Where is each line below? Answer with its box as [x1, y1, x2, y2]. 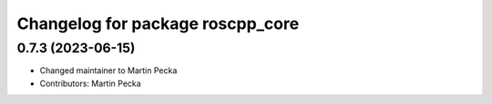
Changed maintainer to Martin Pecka [39, 65, 178, 76]
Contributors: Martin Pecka [39, 78, 141, 89]
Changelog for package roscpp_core [16, 14, 300, 33]
